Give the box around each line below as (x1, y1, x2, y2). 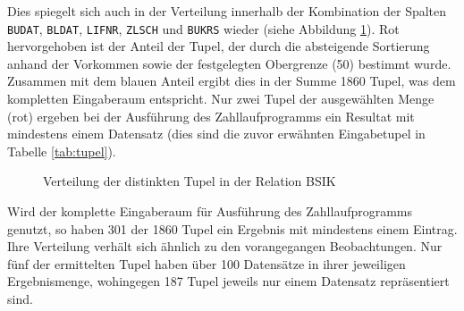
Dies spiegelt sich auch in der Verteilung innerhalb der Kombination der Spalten (7, 2, 447, 20)
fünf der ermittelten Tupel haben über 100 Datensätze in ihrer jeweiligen (7, 254, 406, 273)
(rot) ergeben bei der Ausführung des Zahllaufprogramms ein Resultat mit (7, 106, 415, 125)
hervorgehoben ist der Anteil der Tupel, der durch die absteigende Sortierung (7, 37, 430, 55)
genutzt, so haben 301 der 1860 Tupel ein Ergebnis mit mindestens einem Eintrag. (7, 219, 458, 238)
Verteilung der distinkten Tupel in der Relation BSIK (43, 172, 336, 190)
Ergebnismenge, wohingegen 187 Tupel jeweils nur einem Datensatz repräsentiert (7, 272, 450, 290)
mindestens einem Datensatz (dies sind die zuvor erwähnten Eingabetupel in (7, 124, 426, 143)
